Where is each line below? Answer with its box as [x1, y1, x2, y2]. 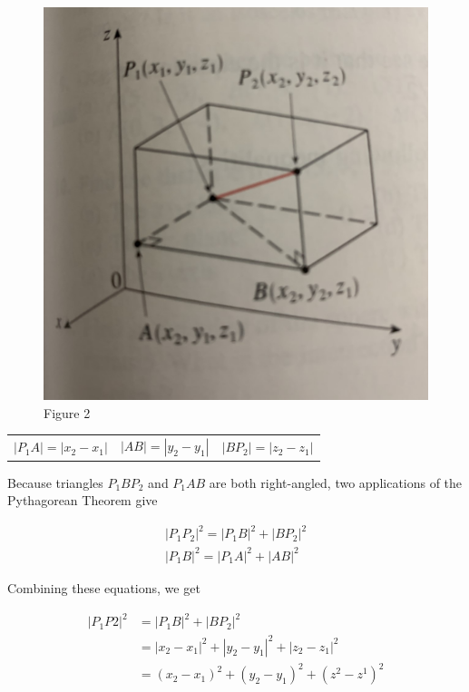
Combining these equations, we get [7, 578, 200, 597]
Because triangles [7, 473, 103, 492]
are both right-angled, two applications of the [209, 473, 463, 492]
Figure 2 [44, 403, 91, 422]
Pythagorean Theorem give [7, 491, 158, 510]
